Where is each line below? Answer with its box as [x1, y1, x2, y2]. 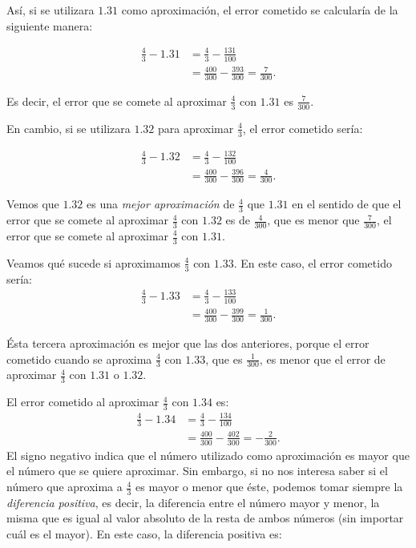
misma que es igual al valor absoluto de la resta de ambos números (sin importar [6, 510, 404, 526]
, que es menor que [267, 212, 360, 228]
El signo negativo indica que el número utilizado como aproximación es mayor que [6, 446, 410, 463]
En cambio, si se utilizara [6, 119, 131, 136]
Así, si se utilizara [6, 2, 95, 18]
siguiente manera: [6, 17, 93, 34]
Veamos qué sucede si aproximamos [6, 254, 180, 271]
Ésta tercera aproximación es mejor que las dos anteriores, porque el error [6, 335, 370, 351]
